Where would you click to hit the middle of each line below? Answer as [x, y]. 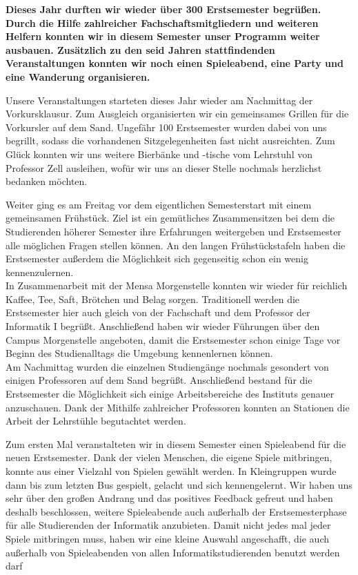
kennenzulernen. [40, 272]
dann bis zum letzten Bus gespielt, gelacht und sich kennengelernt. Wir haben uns [179, 484]
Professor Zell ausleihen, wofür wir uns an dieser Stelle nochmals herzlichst [164, 167]
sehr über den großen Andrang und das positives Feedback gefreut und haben [169, 498]
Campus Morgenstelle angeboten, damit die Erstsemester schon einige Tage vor [173, 339]
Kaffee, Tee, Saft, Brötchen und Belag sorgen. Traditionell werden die [153, 299]
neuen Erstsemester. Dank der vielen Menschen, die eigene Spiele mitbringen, [169, 457]
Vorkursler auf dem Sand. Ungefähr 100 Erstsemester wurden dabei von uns [166, 127]
